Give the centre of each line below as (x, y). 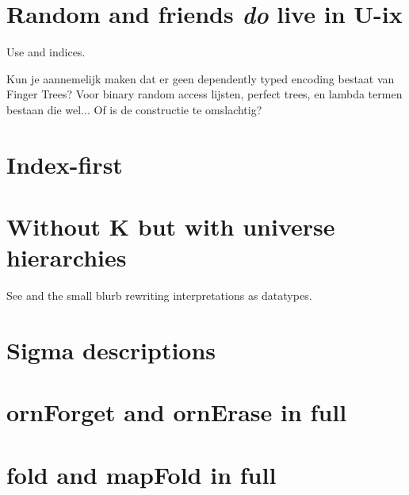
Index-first (65, 164)
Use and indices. (46, 52)
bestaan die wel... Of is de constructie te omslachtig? (134, 109)
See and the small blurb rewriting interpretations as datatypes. (159, 295)
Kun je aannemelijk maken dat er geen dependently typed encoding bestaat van (201, 78)
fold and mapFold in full (141, 474)
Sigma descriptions (111, 349)
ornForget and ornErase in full (177, 412)
